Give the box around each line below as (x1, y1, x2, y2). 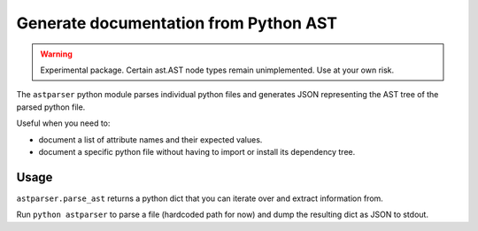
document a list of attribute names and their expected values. (38, 134, 263, 145)
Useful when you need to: (16, 118, 111, 128)
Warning (40, 49, 73, 59)
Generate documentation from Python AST (16, 13, 338, 33)
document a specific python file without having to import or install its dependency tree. (38, 146, 356, 157)
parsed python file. (16, 102, 86, 112)
